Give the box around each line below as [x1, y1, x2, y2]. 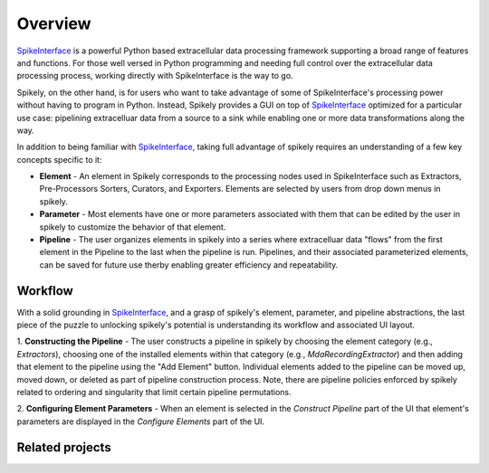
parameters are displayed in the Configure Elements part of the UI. [16, 416, 265, 427]
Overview [16, 14, 91, 33]
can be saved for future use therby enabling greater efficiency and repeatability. [39, 259, 339, 270]
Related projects [16, 440, 112, 455]
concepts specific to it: [16, 154, 102, 165]
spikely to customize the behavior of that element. [39, 222, 226, 232]
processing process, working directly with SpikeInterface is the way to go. [16, 71, 293, 81]
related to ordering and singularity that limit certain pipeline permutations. [16, 387, 292, 398]
